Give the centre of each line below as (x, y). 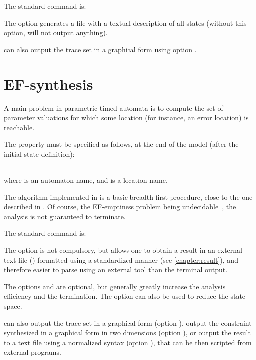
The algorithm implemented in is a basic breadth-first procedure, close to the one (128, 197)
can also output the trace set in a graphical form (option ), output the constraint (128, 322)
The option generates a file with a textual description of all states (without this (125, 23)
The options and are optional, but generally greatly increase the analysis (115, 286)
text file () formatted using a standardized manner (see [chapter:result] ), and (121, 260)
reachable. (19, 127)
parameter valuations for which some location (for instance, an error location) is (126, 117)
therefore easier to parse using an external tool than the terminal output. (116, 270)
